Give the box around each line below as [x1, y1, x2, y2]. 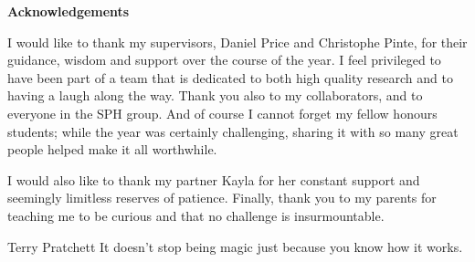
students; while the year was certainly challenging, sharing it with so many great [7, 121, 459, 141]
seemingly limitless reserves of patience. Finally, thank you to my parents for [7, 188, 437, 207]
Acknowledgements [7, 2, 130, 20]
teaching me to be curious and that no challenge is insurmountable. [7, 205, 385, 225]
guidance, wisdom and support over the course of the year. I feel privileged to [7, 50, 441, 69]
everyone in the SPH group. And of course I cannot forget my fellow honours [7, 103, 438, 122]
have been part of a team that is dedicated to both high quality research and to [7, 68, 453, 87]
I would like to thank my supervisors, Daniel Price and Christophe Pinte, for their [7, 32, 468, 51]
